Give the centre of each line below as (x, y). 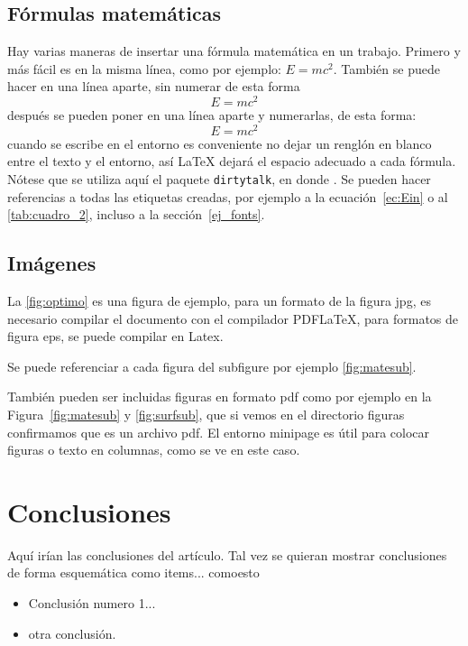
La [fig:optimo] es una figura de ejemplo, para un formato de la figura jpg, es (219, 300)
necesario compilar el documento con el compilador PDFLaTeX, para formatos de (233, 318)
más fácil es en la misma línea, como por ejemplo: (144, 68)
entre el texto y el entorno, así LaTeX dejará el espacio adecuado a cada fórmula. (232, 161)
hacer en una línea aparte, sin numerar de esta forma (154, 86)
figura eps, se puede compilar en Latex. (115, 336)
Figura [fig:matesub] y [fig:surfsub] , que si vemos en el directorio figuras (206, 414)
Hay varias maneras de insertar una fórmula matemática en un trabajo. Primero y (234, 51)
